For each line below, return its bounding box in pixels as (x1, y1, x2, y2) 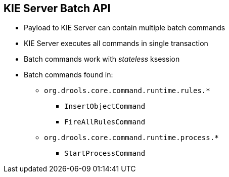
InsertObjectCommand (64, 102, 146, 111)
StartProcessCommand (64, 149, 146, 158)
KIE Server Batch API (4, 2, 111, 15)
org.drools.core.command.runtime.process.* (44, 134, 219, 142)
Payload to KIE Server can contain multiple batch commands (24, 23, 225, 32)
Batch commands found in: (24, 70, 113, 79)
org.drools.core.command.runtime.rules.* (44, 86, 210, 95)
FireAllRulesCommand (64, 118, 146, 126)
